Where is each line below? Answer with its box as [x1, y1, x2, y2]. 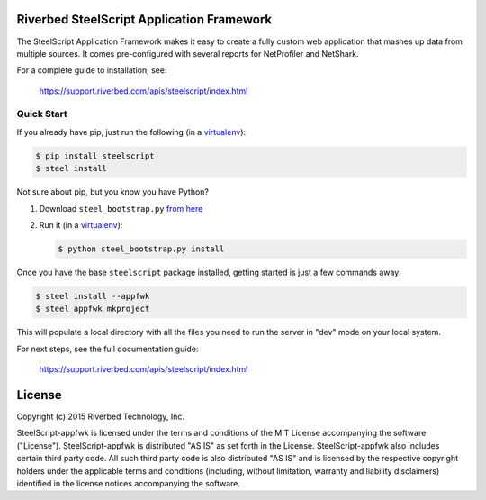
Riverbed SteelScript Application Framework [16, 12, 273, 27]
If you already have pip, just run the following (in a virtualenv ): [16, 126, 247, 137]
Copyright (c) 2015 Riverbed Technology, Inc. [16, 411, 184, 422]
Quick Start [16, 108, 67, 121]
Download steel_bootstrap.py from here [39, 203, 203, 214]
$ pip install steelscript [35, 150, 155, 161]
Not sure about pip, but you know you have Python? [16, 186, 209, 197]
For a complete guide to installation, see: [16, 65, 167, 76]
